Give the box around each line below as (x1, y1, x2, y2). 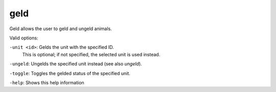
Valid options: (9, 35, 38, 41)
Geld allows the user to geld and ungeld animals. (9, 26, 112, 32)
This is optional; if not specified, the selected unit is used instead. (22, 51, 160, 57)
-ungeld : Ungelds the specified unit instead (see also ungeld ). (9, 61, 143, 67)
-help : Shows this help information (9, 79, 84, 85)
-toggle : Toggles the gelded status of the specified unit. (9, 70, 130, 76)
